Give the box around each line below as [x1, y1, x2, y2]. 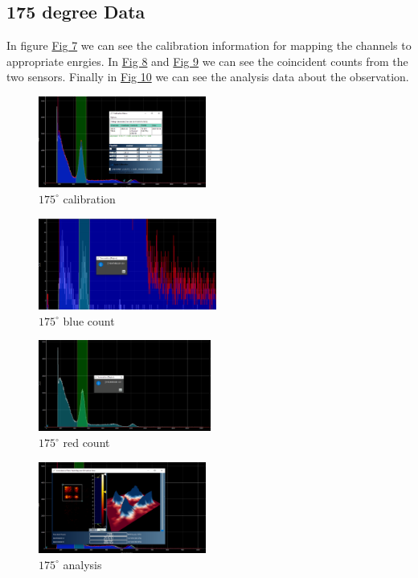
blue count [63, 312, 115, 329]
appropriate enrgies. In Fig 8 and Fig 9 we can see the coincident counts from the [6, 52, 408, 69]
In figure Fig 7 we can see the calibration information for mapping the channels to [6, 37, 412, 54]
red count [63, 434, 110, 451]
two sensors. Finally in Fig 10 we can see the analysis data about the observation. [6, 68, 409, 85]
